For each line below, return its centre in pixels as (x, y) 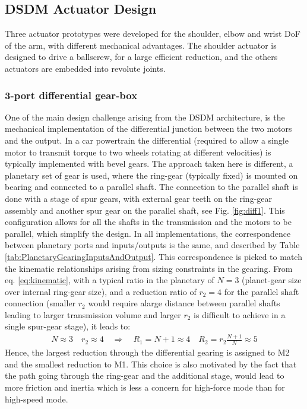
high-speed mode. (37, 399)
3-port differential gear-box (71, 95)
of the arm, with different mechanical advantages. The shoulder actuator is (141, 45)
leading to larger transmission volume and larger (93, 314)
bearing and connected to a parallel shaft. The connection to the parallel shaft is (151, 187)
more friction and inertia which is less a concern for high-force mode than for (145, 387)
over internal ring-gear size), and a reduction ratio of (101, 291)
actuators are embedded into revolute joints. (85, 68)
